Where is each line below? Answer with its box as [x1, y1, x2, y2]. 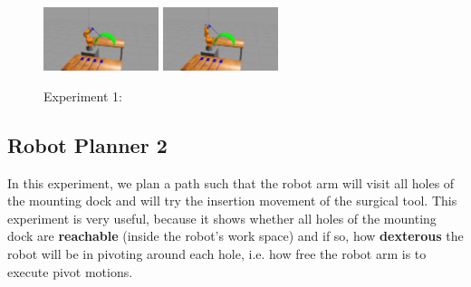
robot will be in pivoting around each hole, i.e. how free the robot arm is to [7, 244, 427, 263]
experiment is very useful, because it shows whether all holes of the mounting [7, 208, 437, 227]
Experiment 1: [43, 86, 122, 105]
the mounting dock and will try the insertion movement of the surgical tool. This [7, 191, 457, 210]
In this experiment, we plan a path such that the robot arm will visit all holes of [7, 173, 455, 192]
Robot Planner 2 [7, 130, 168, 158]
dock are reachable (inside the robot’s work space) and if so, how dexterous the [7, 226, 464, 245]
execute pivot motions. [7, 262, 133, 281]
